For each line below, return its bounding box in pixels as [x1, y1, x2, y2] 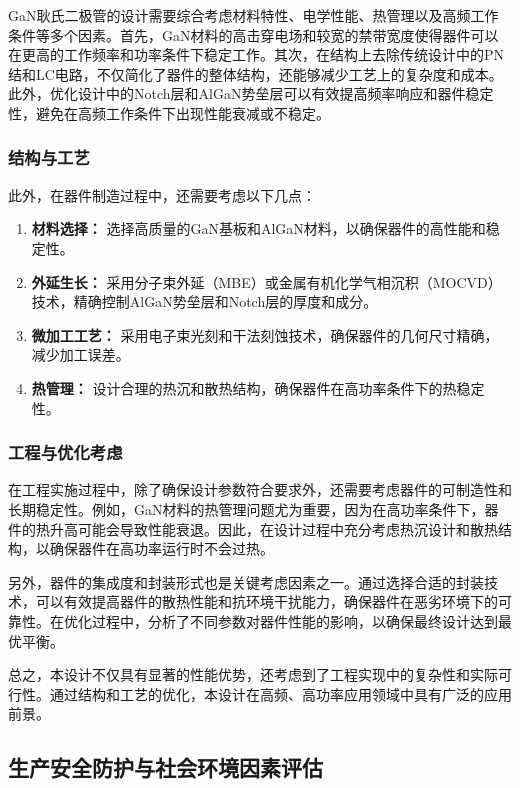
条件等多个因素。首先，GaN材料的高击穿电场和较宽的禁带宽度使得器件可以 [8, 24, 499, 45]
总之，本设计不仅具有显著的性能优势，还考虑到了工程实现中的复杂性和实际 [8, 664, 498, 685]
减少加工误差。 [31, 344, 130, 365]
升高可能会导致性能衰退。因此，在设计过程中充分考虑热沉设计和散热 [49, 518, 498, 539]
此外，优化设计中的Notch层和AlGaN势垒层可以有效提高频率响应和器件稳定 [8, 83, 494, 104]
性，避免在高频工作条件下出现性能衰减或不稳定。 [8, 102, 330, 123]
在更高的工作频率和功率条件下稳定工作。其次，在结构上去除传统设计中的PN [8, 44, 505, 65]
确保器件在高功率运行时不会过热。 [49, 538, 274, 559]
